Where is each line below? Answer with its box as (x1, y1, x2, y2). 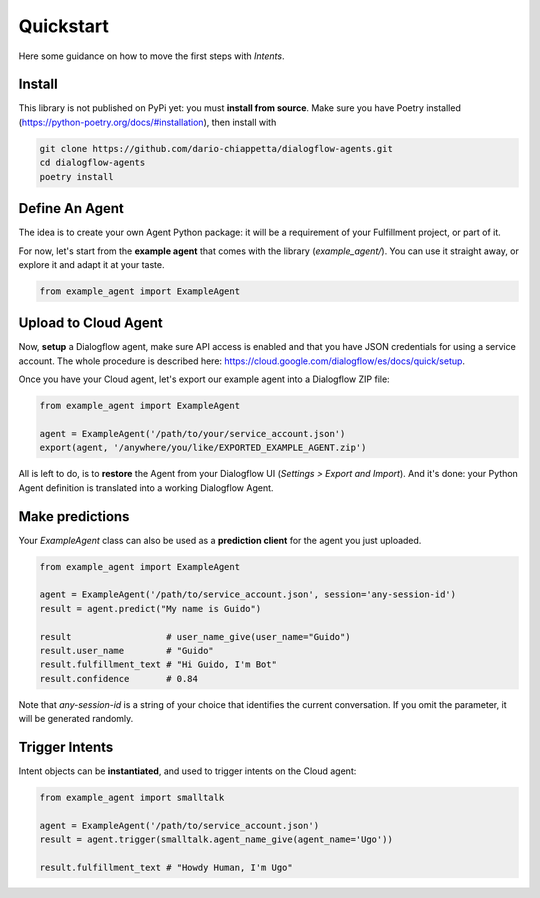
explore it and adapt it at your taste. (18, 258, 165, 270)
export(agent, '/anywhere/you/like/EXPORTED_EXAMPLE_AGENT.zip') (39, 442, 367, 454)
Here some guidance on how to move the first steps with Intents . (18, 50, 285, 62)
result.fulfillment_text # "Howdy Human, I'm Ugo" (39, 861, 294, 873)
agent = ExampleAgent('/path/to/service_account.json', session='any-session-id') (39, 589, 457, 600)
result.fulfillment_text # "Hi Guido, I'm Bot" (39, 659, 277, 670)
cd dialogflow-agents (39, 157, 146, 169)
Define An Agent (18, 200, 124, 217)
